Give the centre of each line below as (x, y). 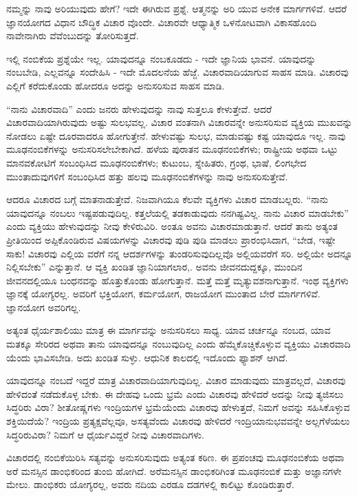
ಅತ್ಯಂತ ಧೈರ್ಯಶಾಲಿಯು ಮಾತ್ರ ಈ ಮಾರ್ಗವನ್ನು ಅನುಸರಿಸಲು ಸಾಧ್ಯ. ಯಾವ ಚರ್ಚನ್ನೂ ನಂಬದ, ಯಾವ (169, 330)
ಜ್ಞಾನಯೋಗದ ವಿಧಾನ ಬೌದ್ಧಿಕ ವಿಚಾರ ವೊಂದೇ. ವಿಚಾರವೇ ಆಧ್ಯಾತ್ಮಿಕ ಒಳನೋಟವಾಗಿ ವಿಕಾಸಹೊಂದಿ (162, 22)
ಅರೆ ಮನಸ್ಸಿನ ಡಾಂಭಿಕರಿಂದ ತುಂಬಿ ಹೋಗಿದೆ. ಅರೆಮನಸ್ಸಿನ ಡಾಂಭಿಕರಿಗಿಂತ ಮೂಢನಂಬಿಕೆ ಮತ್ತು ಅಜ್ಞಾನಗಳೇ (174, 470)
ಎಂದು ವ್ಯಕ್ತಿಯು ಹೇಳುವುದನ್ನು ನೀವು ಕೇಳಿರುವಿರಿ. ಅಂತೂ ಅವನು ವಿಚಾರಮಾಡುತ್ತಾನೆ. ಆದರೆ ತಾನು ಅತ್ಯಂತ (172, 226)
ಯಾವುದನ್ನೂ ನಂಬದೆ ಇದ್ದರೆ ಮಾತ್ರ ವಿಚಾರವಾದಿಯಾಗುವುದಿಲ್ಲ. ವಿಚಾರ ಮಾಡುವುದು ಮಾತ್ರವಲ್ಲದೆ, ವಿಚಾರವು (176, 380)
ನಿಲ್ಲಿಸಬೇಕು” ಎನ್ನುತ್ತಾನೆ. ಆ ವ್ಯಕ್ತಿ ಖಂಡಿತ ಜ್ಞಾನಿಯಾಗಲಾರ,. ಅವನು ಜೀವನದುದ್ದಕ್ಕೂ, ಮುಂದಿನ (154, 267)
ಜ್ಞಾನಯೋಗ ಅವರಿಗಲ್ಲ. (44, 307)
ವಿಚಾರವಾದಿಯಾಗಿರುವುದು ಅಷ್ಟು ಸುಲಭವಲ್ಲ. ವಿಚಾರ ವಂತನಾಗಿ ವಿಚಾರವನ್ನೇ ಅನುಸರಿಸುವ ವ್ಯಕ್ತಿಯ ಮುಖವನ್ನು (180, 122)
